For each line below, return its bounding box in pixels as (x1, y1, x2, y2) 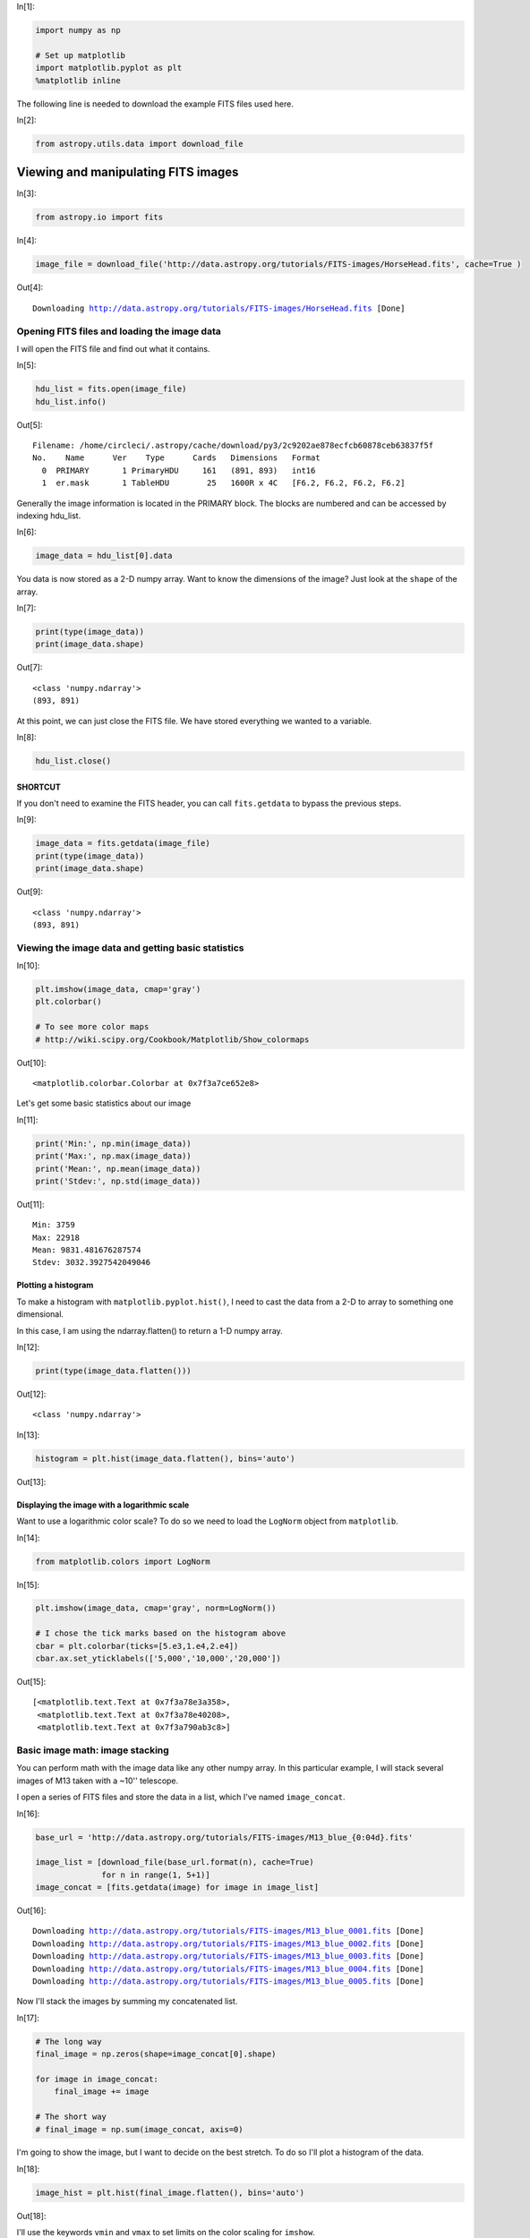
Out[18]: (16, 2210, 47, 2221)
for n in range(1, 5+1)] (101, 1869, 210, 1880)
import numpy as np (35, 25, 121, 35)
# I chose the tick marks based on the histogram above (35, 1628, 286, 1638)
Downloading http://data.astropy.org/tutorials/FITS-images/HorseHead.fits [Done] (32, 303, 406, 313)
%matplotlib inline (35, 75, 121, 85)
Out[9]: (16, 886, 44, 897)
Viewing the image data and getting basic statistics (16, 941, 244, 953)
